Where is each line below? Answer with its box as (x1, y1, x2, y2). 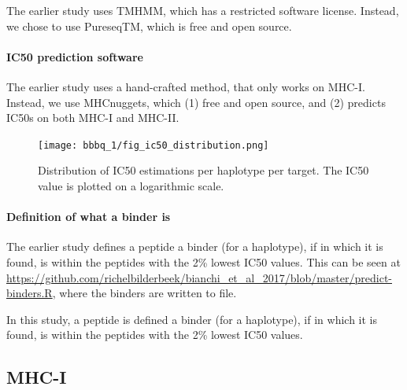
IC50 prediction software (6, 48, 143, 64)
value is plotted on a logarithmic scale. (38, 178, 224, 194)
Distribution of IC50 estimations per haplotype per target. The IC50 (38, 162, 369, 178)
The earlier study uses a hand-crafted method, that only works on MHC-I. (6, 78, 365, 94)
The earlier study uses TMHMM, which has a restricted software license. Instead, (6, 2, 399, 18)
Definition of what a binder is (6, 208, 171, 225)
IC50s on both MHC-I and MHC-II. (6, 109, 179, 126)
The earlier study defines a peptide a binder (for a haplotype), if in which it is (6, 238, 383, 255)
